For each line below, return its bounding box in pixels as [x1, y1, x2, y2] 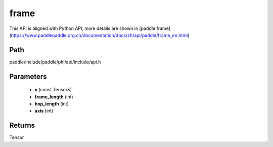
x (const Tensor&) [34, 87, 72, 93]
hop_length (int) [34, 101, 69, 107]
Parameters [9, 72, 47, 81]
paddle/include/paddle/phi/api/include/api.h [9, 59, 101, 65]
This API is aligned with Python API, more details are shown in [9, 25, 139, 31]
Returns [9, 121, 35, 130]
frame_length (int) [34, 94, 73, 100]
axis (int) [34, 108, 54, 114]
